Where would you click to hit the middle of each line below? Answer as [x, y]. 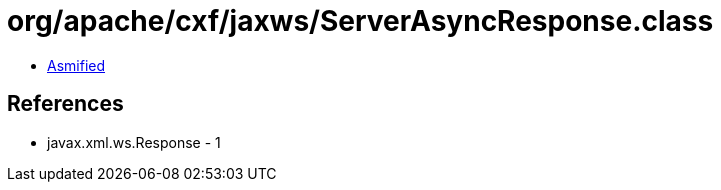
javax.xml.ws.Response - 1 [134, 142]
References [65, 104]
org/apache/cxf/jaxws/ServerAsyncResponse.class [360, 21]
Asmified [76, 65]
